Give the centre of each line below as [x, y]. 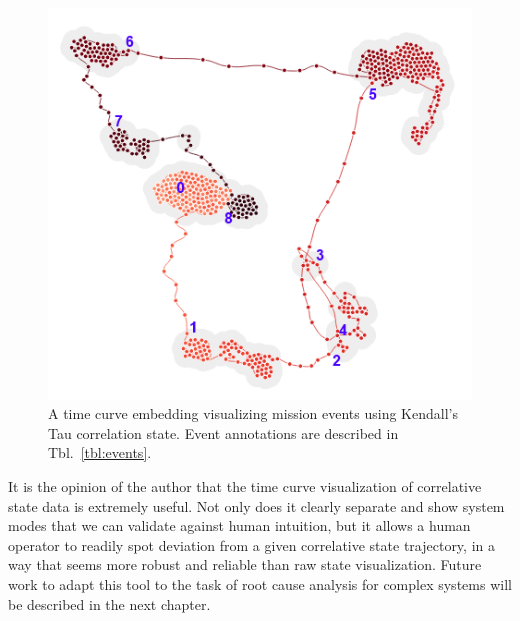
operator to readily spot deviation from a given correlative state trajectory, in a [251, 544]
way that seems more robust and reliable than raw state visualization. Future [245, 564]
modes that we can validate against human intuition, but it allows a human [239, 525]
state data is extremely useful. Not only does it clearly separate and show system [256, 505]
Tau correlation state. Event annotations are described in [223, 432]
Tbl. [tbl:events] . [100, 452]
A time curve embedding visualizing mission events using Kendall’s [253, 413]
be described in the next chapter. [109, 603]
